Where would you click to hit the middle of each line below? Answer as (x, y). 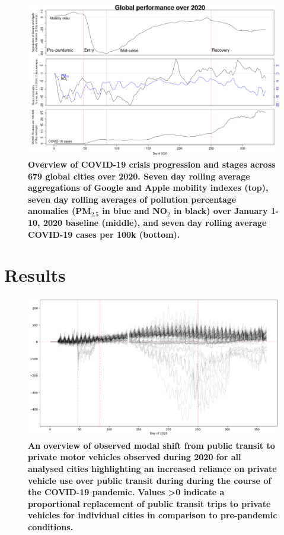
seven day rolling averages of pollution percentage (132, 199)
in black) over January (221, 211)
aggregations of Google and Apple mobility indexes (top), (148, 188)
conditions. (51, 526)
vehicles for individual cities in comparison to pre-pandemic (153, 515)
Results (35, 275)
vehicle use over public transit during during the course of (150, 480)
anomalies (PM (60, 211)
